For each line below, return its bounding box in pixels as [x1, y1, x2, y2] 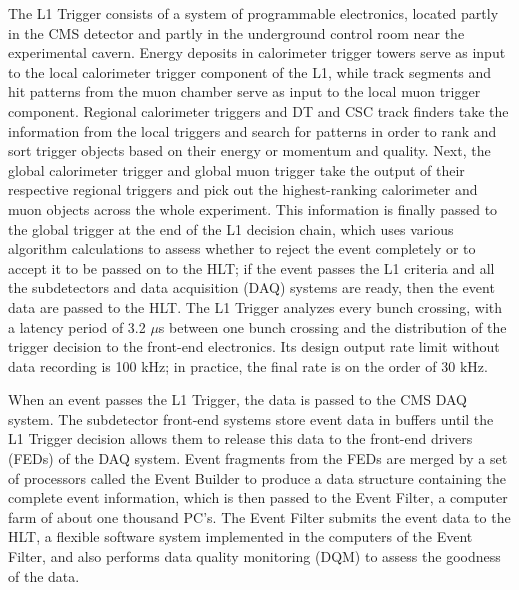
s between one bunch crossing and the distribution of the [158, 316, 507, 337]
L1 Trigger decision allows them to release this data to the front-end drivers [8, 428, 473, 449]
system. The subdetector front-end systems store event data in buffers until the [8, 408, 494, 429]
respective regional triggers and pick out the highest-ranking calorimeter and [8, 179, 478, 200]
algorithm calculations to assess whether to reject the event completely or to [8, 238, 476, 259]
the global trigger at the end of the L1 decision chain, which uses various [8, 218, 454, 239]
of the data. [8, 565, 80, 586]
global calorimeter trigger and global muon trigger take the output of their [8, 159, 465, 180]
